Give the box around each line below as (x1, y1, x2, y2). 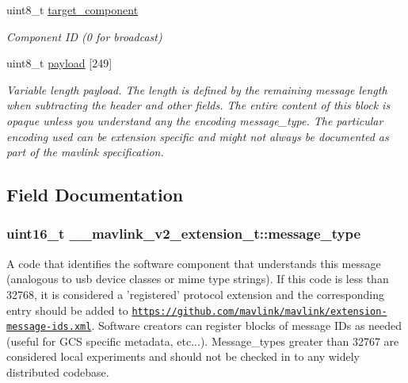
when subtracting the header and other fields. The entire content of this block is (6, 97, 391, 113)
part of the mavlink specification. (6, 144, 164, 160)
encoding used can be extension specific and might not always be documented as (6, 128, 389, 144)
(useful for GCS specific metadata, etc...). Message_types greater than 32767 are (6, 332, 399, 349)
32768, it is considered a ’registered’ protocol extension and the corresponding (6, 285, 385, 302)
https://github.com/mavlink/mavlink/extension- (132, 305, 387, 317)
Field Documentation (6, 182, 184, 207)
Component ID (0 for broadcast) (6, 28, 162, 44)
